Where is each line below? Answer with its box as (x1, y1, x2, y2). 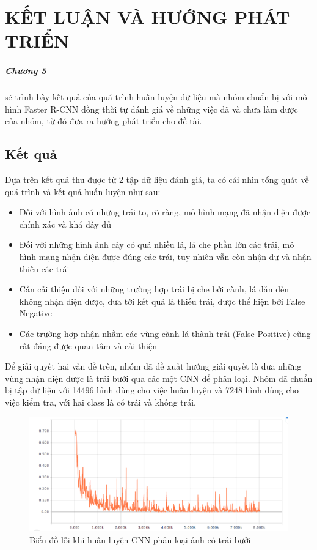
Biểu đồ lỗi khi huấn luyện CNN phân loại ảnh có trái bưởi (29, 533, 251, 546)
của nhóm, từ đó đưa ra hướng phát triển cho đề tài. (5, 114, 202, 127)
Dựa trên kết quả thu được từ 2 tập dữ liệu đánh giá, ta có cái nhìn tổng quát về (5, 173, 309, 186)
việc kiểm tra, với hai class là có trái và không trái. (5, 396, 196, 409)
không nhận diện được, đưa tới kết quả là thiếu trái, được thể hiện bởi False (19, 294, 305, 307)
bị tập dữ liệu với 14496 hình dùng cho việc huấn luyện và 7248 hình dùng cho (5, 384, 299, 396)
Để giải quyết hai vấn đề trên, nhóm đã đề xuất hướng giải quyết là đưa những (5, 360, 302, 373)
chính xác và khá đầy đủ (19, 217, 111, 230)
